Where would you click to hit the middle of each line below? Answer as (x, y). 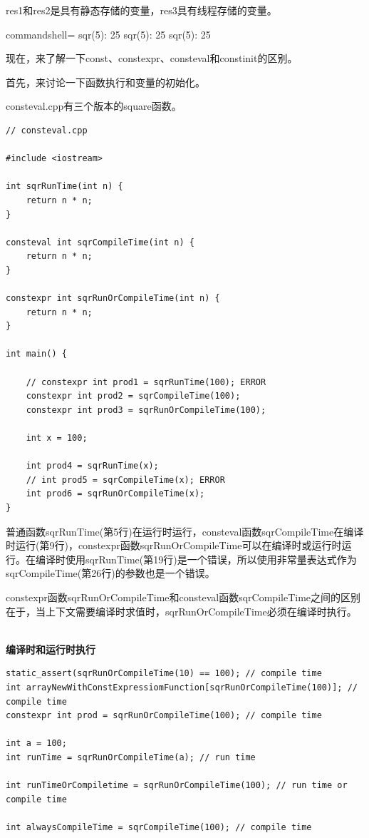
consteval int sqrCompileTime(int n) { (100, 242)
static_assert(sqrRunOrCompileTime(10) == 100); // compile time (164, 674)
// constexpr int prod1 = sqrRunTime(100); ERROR (146, 382)
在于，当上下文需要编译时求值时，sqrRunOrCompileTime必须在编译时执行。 (181, 611)
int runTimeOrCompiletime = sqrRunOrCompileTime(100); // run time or (177, 786)
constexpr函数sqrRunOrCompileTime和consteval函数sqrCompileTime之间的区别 (183, 597)
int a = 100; (36, 744)
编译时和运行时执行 (51, 649)
